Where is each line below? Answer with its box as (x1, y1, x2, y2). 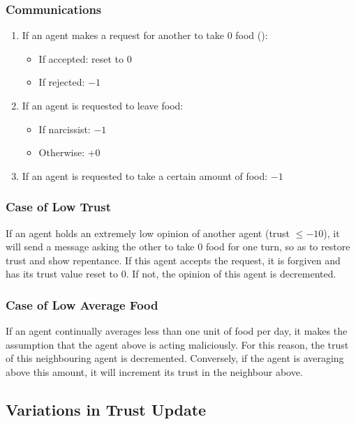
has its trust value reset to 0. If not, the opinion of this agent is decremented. (6, 266, 336, 281)
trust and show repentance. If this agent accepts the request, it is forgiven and (6, 252, 341, 267)
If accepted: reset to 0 (38, 51, 132, 66)
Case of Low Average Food (6, 296, 158, 313)
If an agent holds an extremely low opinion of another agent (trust (6, 225, 290, 240)
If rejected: (38, 75, 85, 89)
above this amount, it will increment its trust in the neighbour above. (6, 364, 303, 379)
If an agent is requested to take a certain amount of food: (22, 168, 268, 183)
